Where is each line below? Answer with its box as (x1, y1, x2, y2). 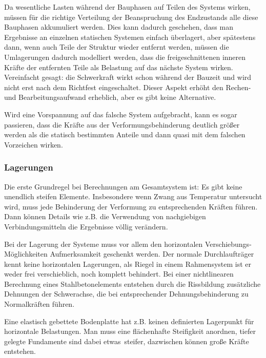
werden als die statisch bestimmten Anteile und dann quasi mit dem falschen (4, 129, 245, 140)
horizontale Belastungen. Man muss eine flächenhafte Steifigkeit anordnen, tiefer (4, 326, 256, 336)
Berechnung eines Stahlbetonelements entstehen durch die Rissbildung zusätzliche (4, 278, 261, 289)
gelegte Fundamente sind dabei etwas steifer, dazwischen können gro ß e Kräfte (4, 335, 249, 346)
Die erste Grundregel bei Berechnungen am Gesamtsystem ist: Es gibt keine (4, 181, 242, 192)
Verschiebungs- (204, 238, 252, 249)
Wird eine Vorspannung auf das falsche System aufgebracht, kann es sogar (4, 109, 237, 119)
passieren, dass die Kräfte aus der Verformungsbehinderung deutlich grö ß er (4, 119, 240, 130)
